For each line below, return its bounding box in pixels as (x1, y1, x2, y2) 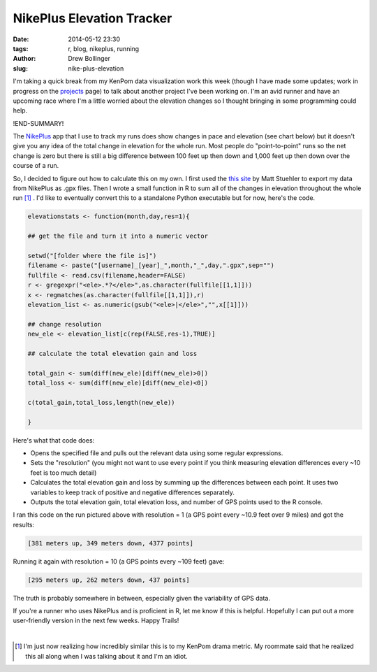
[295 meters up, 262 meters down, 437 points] (27, 576, 190, 584)
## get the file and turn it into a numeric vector (27, 232, 209, 241)
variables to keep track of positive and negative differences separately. (30, 488, 235, 496)
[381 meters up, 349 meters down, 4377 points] (27, 539, 193, 547)
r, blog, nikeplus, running (68, 44, 140, 52)
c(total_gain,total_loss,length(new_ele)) (27, 399, 175, 406)
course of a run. (13, 162, 59, 170)
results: (13, 520, 35, 529)
